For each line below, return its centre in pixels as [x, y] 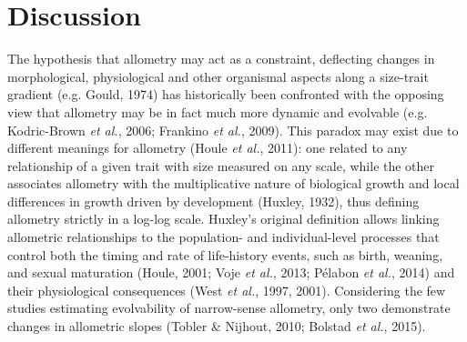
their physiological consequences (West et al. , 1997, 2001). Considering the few [227, 290]
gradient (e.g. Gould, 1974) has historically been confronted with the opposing [226, 94]
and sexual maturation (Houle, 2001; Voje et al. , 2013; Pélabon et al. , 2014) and [231, 272]
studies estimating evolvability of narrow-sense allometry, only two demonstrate [229, 308]
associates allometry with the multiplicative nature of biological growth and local [233, 183]
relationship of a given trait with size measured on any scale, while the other [221, 165]
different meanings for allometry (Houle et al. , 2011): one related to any [208, 148]
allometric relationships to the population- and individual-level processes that [223, 237]
